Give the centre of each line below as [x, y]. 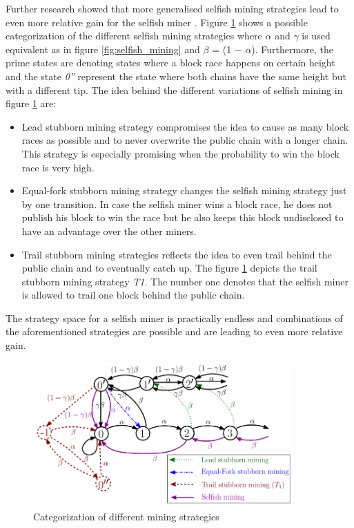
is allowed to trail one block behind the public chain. [133, 295]
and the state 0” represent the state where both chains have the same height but [176, 76]
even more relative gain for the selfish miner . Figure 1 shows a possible [157, 22]
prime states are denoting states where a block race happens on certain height [170, 63]
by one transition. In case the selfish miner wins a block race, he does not [177, 204]
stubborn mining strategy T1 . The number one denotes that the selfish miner [185, 281]
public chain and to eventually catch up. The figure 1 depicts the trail [169, 268]
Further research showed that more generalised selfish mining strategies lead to [172, 8]
